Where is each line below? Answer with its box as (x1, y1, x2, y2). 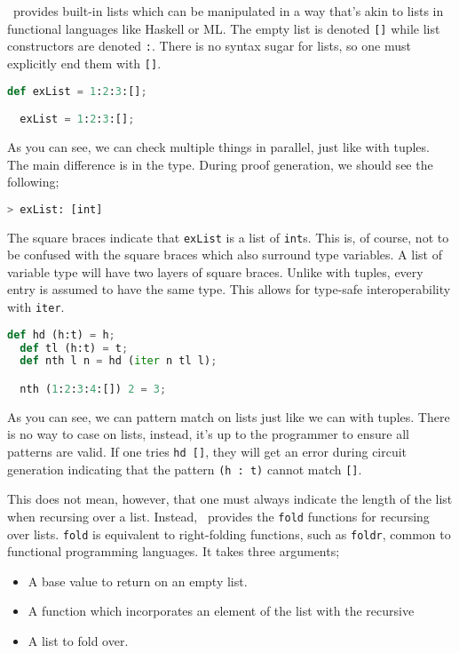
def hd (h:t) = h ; (7, 328, 115, 341)
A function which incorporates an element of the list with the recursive (28, 601, 415, 620)
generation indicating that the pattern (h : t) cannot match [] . (7, 459, 362, 478)
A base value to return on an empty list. (28, 571, 248, 590)
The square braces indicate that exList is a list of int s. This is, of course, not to (7, 227, 449, 246)
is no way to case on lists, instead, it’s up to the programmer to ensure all (7, 425, 409, 443)
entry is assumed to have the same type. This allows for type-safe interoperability (7, 280, 451, 299)
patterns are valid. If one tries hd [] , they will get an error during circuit (7, 442, 408, 461)
